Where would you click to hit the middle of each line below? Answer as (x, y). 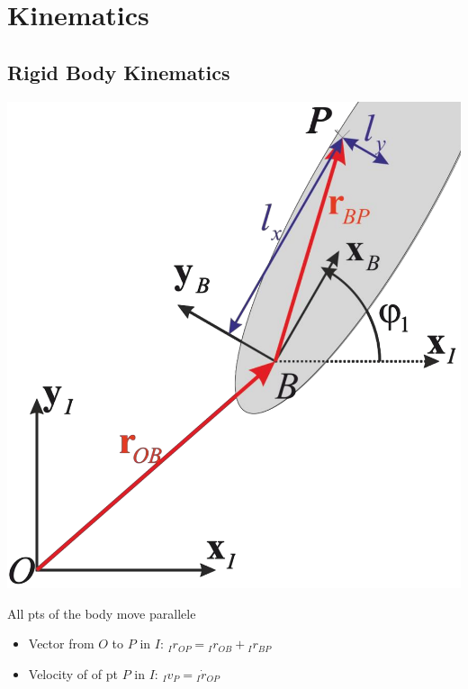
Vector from (61, 644)
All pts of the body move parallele (102, 613)
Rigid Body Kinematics (119, 72)
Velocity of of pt (73, 673)
